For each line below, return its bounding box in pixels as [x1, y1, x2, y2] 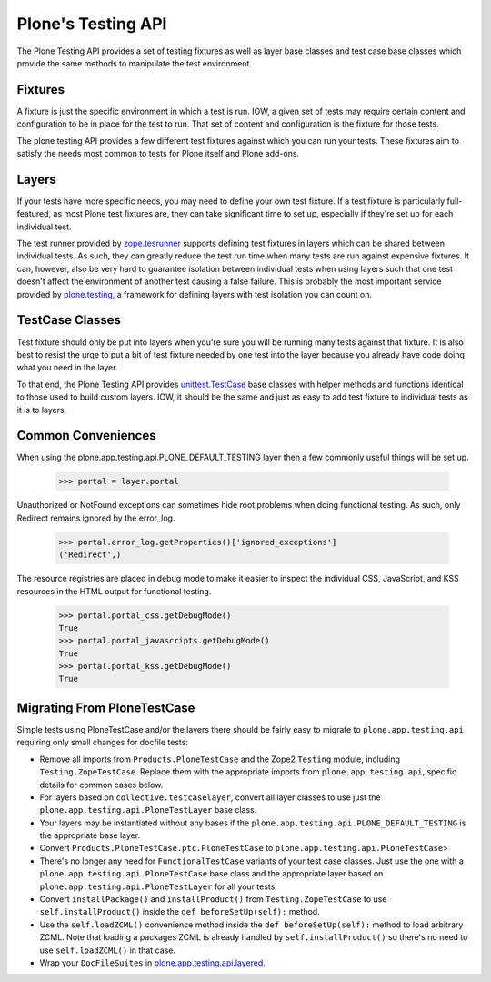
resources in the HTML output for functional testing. [16, 585, 212, 596]
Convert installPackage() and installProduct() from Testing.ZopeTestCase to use [39, 894, 387, 905]
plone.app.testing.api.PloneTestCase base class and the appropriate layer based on [39, 868, 384, 879]
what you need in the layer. [16, 362, 118, 373]
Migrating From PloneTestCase [16, 700, 195, 715]
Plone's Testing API [16, 14, 167, 34]
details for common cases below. [39, 779, 164, 790]
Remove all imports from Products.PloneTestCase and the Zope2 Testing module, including [39, 754, 400, 764]
